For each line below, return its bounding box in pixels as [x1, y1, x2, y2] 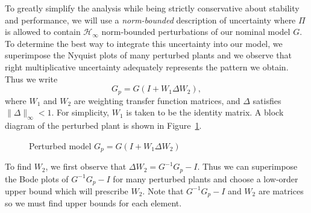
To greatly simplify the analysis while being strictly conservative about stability [5, 2, 300, 14]
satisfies [253, 94, 281, 106]
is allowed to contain [5, 25, 81, 38]
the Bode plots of [5, 172, 69, 185]
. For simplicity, [51, 106, 110, 119]
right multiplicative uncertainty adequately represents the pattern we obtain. [5, 60, 289, 73]
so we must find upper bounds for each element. [5, 197, 182, 209]
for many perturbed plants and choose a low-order [113, 172, 298, 185]
